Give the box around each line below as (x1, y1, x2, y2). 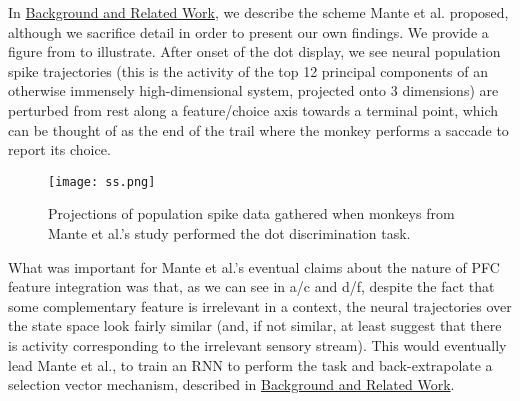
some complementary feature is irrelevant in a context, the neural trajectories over (8, 295, 512, 316)
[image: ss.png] (48, 174, 156, 189)
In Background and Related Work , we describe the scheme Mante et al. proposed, (8, 2, 509, 22)
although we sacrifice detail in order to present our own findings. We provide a (8, 21, 489, 42)
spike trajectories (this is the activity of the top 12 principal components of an (8, 60, 489, 81)
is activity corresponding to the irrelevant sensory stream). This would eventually (8, 334, 507, 355)
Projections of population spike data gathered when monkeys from (48, 203, 455, 224)
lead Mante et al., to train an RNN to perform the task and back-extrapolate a (8, 354, 493, 375)
